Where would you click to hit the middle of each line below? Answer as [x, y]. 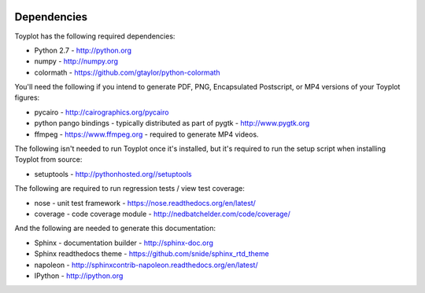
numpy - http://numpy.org [76, 61]
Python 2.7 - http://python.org [83, 50]
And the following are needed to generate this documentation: [115, 229]
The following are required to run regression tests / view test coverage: [130, 189]
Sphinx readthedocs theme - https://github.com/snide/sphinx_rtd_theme [152, 254]
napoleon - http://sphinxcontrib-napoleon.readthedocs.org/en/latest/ [146, 265]
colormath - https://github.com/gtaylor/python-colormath [127, 72]
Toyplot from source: [48, 159]
